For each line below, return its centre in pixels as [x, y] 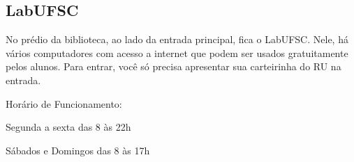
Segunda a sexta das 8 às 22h [68, 127]
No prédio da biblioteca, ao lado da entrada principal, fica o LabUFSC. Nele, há [177, 39]
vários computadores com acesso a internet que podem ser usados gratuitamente [177, 52]
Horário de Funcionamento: [64, 103]
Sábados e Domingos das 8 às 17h [78, 150]
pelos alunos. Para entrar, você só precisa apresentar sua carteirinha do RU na [174, 66]
